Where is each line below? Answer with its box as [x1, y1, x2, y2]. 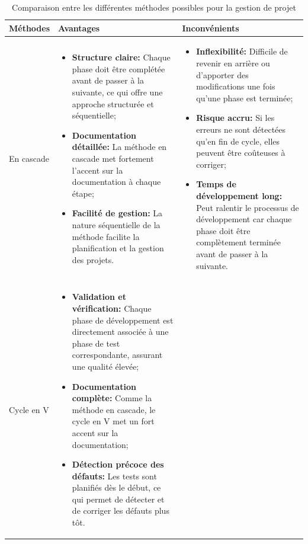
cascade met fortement [72, 152, 154, 164]
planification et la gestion [72, 242, 164, 254]
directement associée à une [72, 325, 169, 338]
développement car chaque [196, 213, 292, 225]
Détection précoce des [72, 458, 164, 471]
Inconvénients [182, 21, 239, 34]
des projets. [72, 253, 114, 265]
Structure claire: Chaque [72, 51, 171, 63]
